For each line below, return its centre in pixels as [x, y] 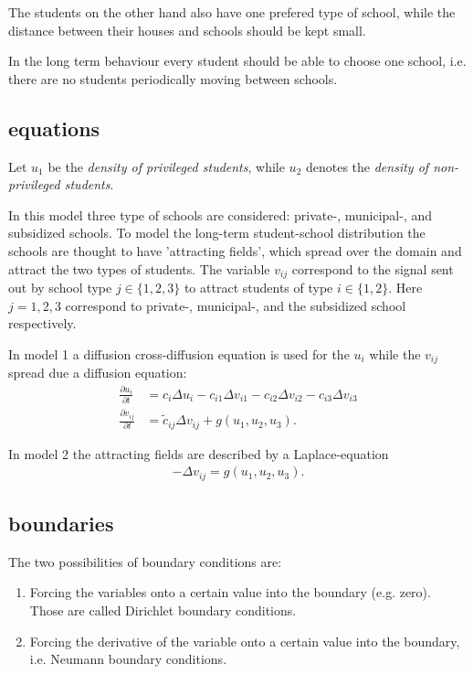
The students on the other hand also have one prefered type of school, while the [232, 12]
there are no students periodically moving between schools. [173, 78]
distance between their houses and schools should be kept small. [187, 30]
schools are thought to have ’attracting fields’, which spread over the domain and [235, 250]
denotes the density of [367, 166]
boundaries [61, 524]
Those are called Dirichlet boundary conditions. [163, 610]
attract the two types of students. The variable [139, 268]
